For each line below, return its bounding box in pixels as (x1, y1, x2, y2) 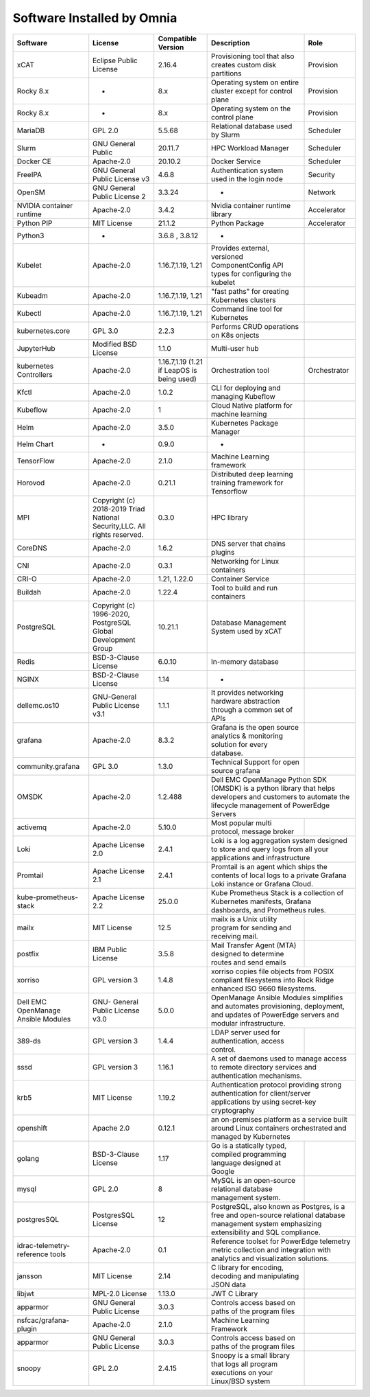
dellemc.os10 (16, 700, 60, 710)
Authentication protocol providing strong (211, 1080, 342, 1089)
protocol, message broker (211, 827, 295, 836)
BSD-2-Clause (92, 670, 140, 680)
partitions (211, 69, 242, 78)
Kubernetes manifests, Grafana (211, 897, 312, 906)
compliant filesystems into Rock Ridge (211, 975, 334, 984)
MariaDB (16, 126, 45, 135)
